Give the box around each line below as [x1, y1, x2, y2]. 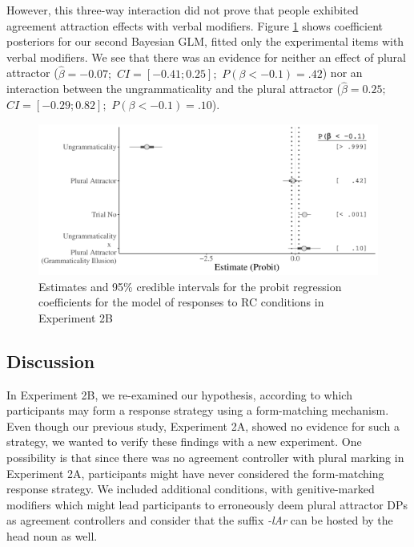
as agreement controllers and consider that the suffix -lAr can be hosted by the [6, 512, 393, 529]
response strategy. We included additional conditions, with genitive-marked [6, 480, 375, 497]
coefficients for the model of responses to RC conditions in [38, 294, 324, 310]
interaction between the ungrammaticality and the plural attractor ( [6, 80, 341, 97]
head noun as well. [6, 527, 98, 544]
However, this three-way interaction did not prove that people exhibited [6, 2, 359, 18]
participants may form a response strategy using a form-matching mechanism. [6, 402, 389, 419]
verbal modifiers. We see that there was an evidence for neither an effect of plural [6, 48, 406, 65]
